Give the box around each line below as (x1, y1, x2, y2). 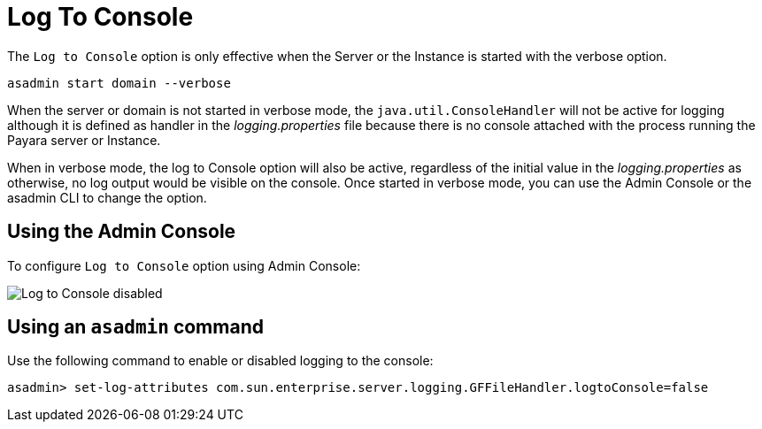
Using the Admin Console (7, 220, 236, 243)
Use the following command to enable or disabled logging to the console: (7, 353, 434, 369)
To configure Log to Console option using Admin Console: (7, 257, 361, 273)
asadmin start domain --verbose (7, 75, 231, 90)
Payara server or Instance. (7, 132, 161, 148)
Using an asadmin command (7, 316, 264, 339)
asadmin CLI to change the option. (7, 189, 207, 205)
